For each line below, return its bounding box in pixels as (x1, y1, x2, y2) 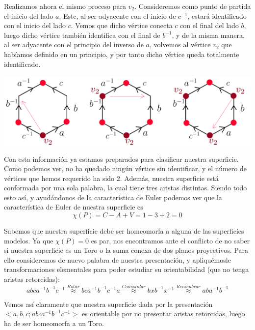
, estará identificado (187, 10, 247, 21)
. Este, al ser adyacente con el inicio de (59, 10, 176, 21)
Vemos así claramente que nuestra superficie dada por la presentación (4, 299, 213, 309)
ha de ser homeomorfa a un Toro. (4, 318, 104, 329)
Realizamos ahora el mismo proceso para (4, 1, 127, 11)
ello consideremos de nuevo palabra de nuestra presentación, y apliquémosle (4, 254, 231, 265)
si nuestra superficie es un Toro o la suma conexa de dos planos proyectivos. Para (4, 245, 248, 255)
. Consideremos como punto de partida (134, 1, 251, 11)
